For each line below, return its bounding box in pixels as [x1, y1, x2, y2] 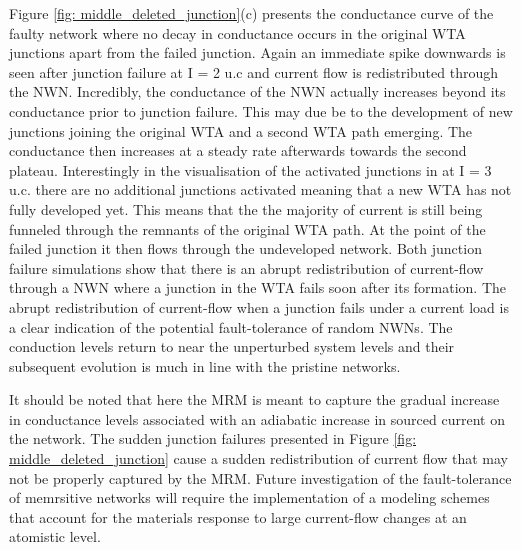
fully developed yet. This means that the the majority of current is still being [9, 198, 483, 219]
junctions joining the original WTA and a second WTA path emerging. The [9, 120, 473, 141]
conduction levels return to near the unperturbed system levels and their [9, 336, 455, 357]
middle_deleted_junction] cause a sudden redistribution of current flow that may [9, 448, 508, 469]
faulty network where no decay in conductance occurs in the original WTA [9, 22, 466, 43]
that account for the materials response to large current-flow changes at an [9, 506, 467, 527]
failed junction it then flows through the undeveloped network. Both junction [9, 238, 482, 259]
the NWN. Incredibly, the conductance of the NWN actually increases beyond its [9, 81, 506, 102]
